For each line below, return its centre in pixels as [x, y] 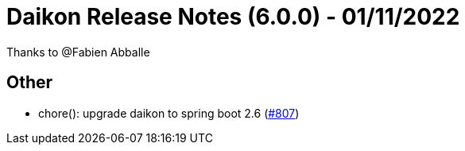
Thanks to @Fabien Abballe [78, 52]
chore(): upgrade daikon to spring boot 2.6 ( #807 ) [169, 113]
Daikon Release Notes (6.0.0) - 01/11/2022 [233, 17]
